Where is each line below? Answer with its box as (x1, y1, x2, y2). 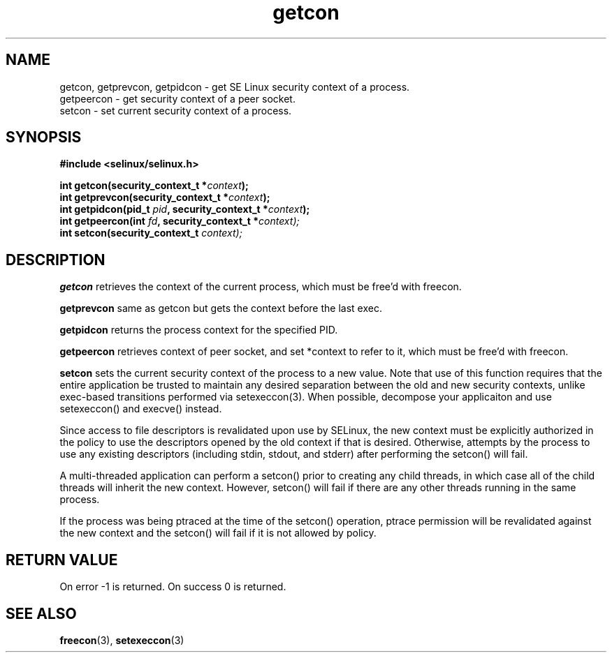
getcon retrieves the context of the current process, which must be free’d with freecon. (59, 281, 462, 293)
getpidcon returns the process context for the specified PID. (59, 324, 338, 336)
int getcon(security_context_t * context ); (59, 179, 249, 192)
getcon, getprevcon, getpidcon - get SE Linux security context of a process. (59, 80, 410, 93)
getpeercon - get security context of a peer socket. (59, 92, 296, 105)
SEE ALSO (6, 604, 77, 622)
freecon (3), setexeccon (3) (59, 634, 184, 646)
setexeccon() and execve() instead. (59, 403, 222, 415)
